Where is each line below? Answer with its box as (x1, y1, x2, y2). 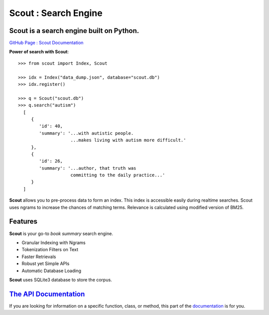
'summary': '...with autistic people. (39, 130, 134, 136)
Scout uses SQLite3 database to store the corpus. (9, 277, 112, 283)
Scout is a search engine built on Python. (9, 26, 139, 35)
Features (9, 217, 37, 226)
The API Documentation (9, 290, 85, 298)
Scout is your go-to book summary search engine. (9, 230, 113, 237)
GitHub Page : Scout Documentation (9, 40, 84, 46)
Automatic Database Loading (21, 268, 82, 274)
